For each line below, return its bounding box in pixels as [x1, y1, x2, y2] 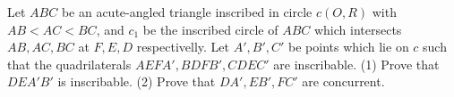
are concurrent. [302, 72, 385, 91]
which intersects [313, 20, 402, 38]
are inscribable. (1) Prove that [273, 54, 440, 73]
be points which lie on [288, 37, 409, 56]
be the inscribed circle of [142, 20, 278, 38]
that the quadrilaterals [7, 54, 132, 73]
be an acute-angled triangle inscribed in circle [61, 3, 313, 20]
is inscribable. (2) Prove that [57, 72, 216, 91]
